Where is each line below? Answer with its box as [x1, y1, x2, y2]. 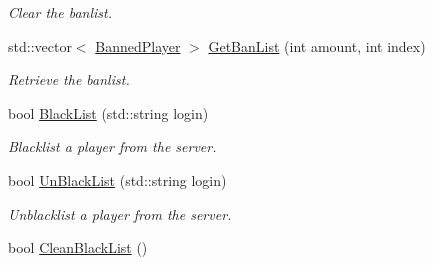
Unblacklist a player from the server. [8, 203, 232, 224]
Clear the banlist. [8, 2, 112, 22]
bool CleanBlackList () [8, 237, 148, 258]
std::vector [8, 35, 72, 56]
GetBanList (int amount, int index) [208, 35, 426, 56]
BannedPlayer [95, 35, 181, 56]
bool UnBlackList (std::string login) [8, 169, 227, 190]
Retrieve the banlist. [8, 69, 130, 90]
